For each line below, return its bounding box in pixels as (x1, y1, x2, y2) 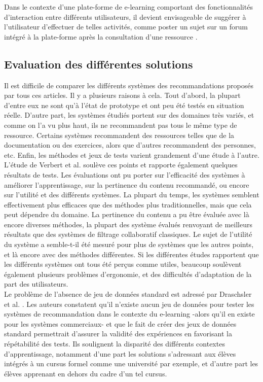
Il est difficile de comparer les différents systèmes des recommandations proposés (4, 80, 254, 90)
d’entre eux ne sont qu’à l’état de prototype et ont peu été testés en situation (4, 99, 244, 110)
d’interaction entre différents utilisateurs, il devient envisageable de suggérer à (4, 11, 246, 22)
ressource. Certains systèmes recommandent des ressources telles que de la (4, 129, 235, 140)
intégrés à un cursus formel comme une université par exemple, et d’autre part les (4, 358, 258, 369)
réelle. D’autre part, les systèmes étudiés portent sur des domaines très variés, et (4, 110, 254, 120)
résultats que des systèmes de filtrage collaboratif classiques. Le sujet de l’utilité (4, 229, 252, 239)
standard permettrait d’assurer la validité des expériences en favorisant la (4, 328, 232, 339)
